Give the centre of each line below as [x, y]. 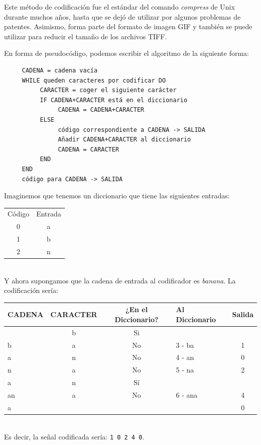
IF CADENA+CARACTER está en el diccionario [114, 100]
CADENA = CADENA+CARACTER [101, 110]
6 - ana [187, 395]
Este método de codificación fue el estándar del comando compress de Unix [119, 7]
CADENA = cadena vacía [60, 70]
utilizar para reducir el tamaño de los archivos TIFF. [86, 36]
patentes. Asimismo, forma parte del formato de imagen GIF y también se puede [128, 26]
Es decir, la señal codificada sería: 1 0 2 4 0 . [74, 436]
